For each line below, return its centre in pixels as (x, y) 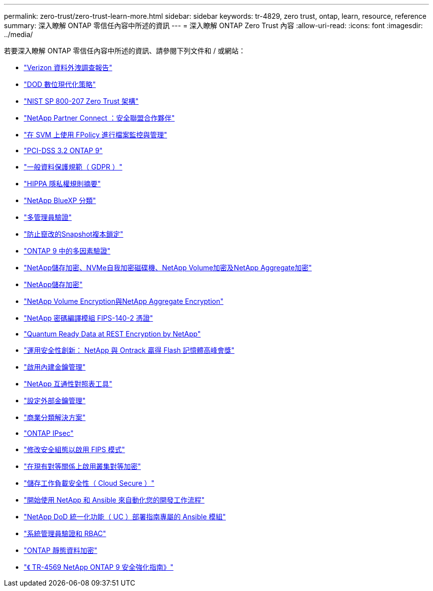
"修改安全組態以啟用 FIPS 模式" (74, 449)
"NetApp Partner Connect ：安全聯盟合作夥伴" (99, 118)
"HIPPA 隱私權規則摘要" (62, 184)
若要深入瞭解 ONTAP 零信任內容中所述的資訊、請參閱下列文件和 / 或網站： (125, 51)
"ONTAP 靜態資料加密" (61, 550)
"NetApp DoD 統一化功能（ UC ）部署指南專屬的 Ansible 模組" (125, 517)
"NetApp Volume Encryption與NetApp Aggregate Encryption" (124, 301)
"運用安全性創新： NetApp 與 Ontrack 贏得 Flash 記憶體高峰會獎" (129, 350)
